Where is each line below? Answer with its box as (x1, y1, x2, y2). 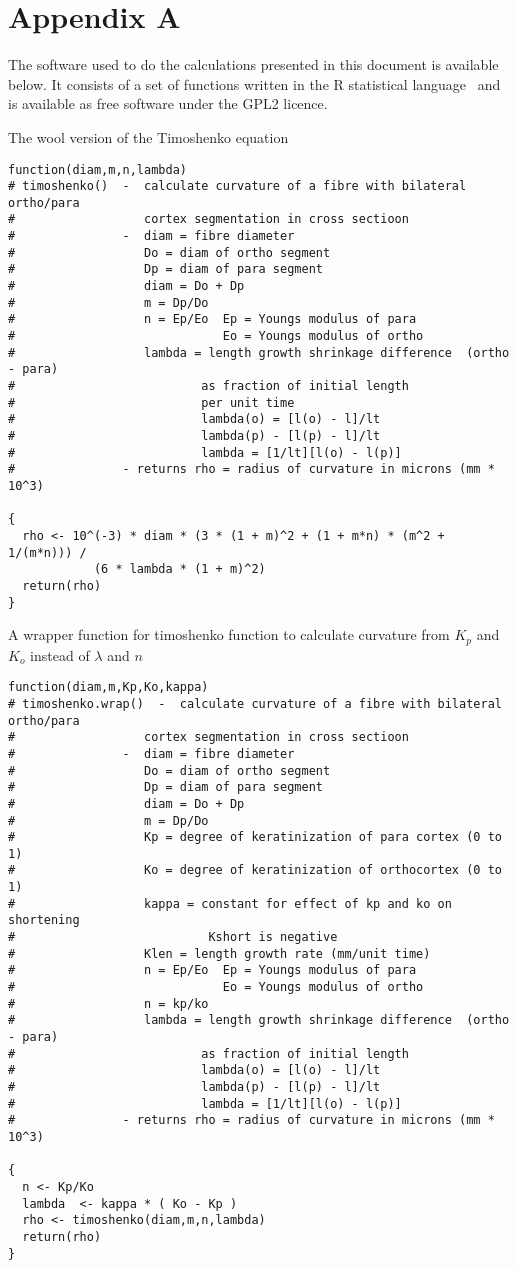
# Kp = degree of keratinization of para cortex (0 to (8, 830, 502, 845)
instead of (30, 644, 90, 665)
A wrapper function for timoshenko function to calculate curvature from (8, 624, 450, 645)
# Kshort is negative (8, 930, 338, 945)
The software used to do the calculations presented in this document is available (8, 54, 499, 75)
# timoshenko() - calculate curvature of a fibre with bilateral (8, 179, 467, 194)
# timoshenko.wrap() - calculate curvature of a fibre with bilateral (8, 696, 502, 711)
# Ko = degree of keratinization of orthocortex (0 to (8, 863, 502, 878)
